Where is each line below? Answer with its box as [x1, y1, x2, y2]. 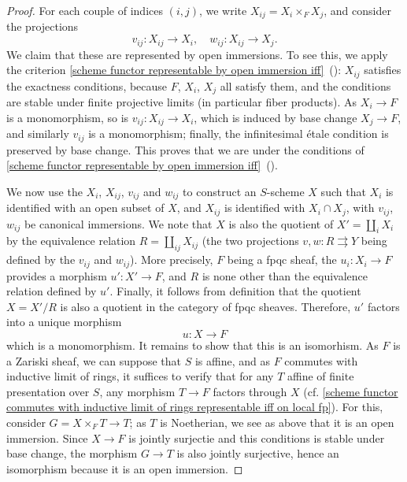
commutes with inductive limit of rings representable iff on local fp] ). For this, [6, 399, 383, 415]
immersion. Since [6, 429, 88, 446]
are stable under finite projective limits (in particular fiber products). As [6, 94, 357, 109]
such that [320, 183, 366, 199]
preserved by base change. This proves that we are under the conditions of [6, 141, 364, 158]
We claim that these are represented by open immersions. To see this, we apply [6, 46, 388, 62]
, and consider [324, 2, 391, 18]
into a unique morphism [6, 313, 122, 330]
